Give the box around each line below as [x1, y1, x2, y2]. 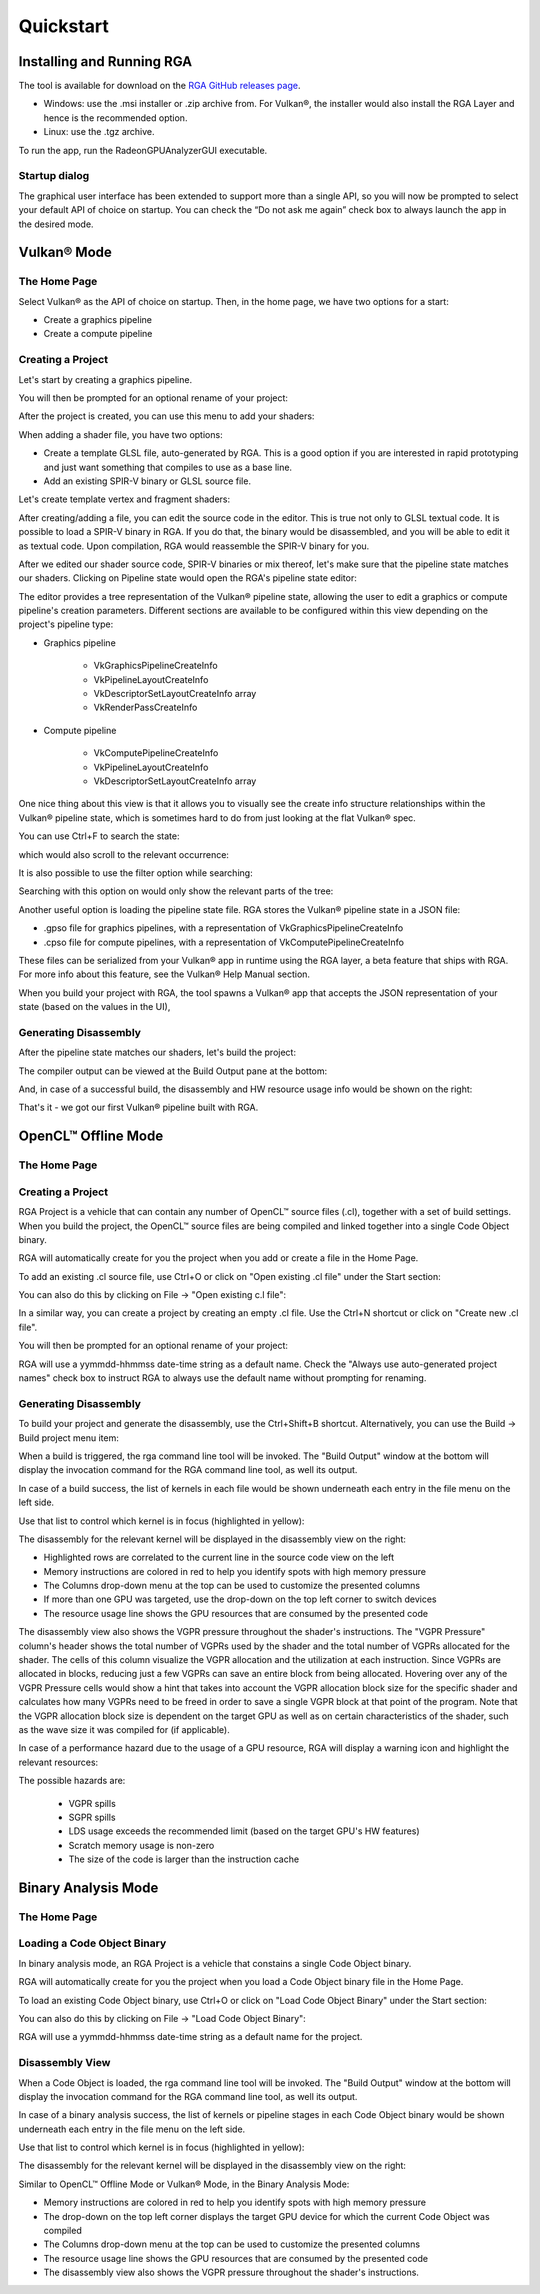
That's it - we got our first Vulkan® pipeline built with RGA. [18, 1101, 259, 1114]
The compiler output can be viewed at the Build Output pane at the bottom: [18, 1065, 328, 1077]
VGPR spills [68, 1797, 117, 1809]
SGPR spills [68, 1811, 116, 1823]
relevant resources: [18, 1756, 99, 1768]
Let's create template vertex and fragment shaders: [18, 493, 230, 505]
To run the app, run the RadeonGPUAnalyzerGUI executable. [18, 144, 268, 156]
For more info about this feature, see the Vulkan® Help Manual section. [18, 968, 310, 980]
